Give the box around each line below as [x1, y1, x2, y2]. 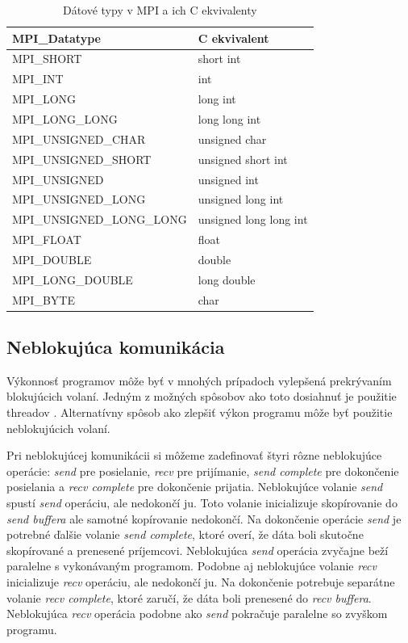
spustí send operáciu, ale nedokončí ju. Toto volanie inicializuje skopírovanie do [6, 494, 398, 511]
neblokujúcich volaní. [6, 419, 110, 436]
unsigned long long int [198, 211, 308, 228]
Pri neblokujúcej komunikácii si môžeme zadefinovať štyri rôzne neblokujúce [6, 447, 382, 464]
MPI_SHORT [12, 50, 82, 67]
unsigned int [198, 170, 259, 187]
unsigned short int [198, 150, 288, 167]
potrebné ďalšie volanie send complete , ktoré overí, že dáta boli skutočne [6, 526, 364, 543]
